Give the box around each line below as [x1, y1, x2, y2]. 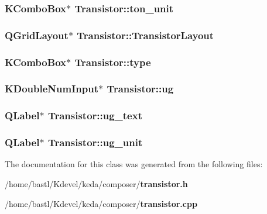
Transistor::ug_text [47, 108, 142, 123]
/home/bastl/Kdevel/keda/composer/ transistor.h [5, 178, 188, 190]
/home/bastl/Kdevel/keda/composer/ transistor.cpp [5, 197, 197, 209]
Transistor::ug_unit [47, 135, 143, 150]
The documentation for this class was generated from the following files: [5, 158, 263, 170]
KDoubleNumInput [5, 81, 98, 96]
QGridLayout [5, 27, 69, 42]
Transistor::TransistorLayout [77, 27, 214, 42]
